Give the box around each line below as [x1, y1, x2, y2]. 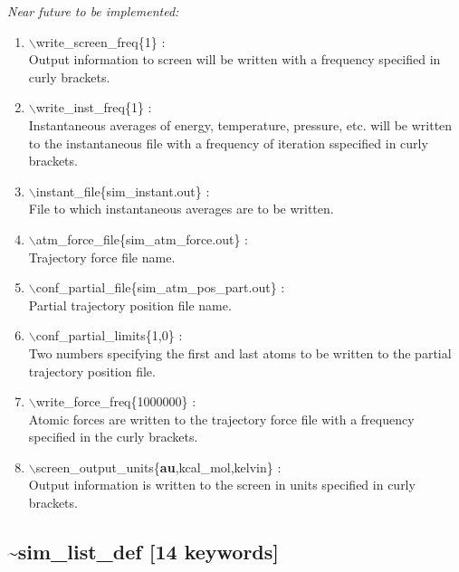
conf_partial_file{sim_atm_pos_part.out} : [35, 278, 285, 297]
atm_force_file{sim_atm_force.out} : [35, 229, 249, 248]
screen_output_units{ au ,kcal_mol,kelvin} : [35, 457, 282, 476]
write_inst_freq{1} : [35, 98, 152, 117]
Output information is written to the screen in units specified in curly [28, 475, 416, 494]
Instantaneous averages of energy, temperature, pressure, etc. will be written [28, 115, 453, 134]
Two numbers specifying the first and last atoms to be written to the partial [28, 343, 452, 362]
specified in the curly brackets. [28, 427, 198, 446]
